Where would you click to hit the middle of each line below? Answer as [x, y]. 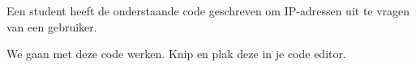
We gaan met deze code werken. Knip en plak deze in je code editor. [176, 54]
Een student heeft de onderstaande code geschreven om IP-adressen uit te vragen [208, 10]
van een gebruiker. [52, 26]
